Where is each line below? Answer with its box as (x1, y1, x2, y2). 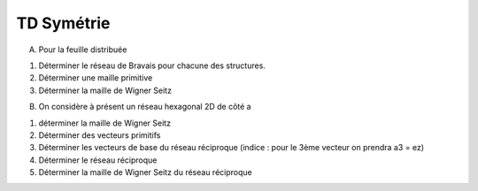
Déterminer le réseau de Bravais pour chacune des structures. (38, 60, 266, 71)
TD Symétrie (16, 13, 111, 33)
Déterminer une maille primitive (38, 73, 153, 83)
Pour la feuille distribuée (38, 44, 127, 55)
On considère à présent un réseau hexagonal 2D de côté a (38, 102, 251, 112)
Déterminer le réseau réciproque (38, 155, 158, 165)
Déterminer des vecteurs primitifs (38, 129, 161, 141)
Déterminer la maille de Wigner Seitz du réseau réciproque (38, 167, 252, 178)
